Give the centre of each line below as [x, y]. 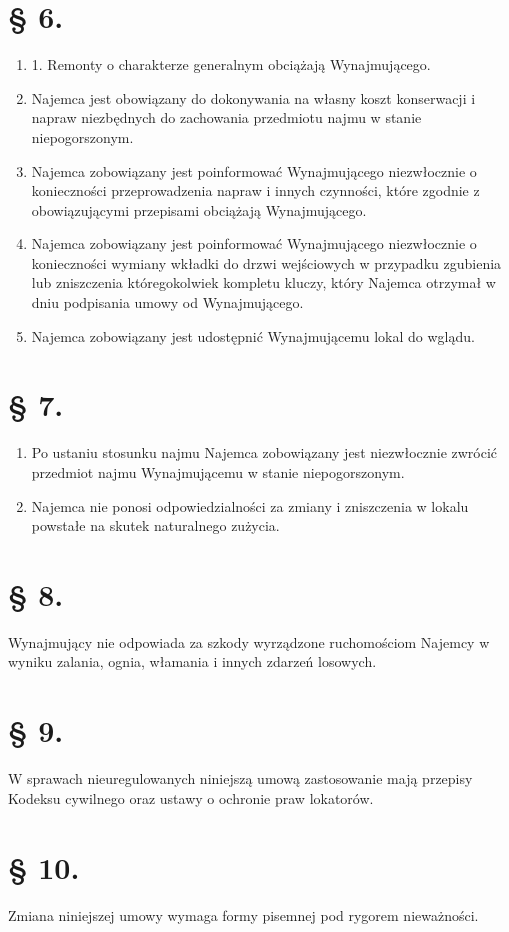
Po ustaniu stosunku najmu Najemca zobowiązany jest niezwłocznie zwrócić [264, 452]
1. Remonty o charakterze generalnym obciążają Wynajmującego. [231, 64]
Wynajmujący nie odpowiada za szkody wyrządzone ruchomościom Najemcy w [249, 641]
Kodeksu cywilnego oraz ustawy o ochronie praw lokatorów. [191, 797]
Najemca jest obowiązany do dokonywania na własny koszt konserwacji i [253, 97]
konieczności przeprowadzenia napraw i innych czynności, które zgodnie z [255, 190]
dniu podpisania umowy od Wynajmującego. [167, 302]
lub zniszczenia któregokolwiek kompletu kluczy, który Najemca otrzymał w [263, 282]
